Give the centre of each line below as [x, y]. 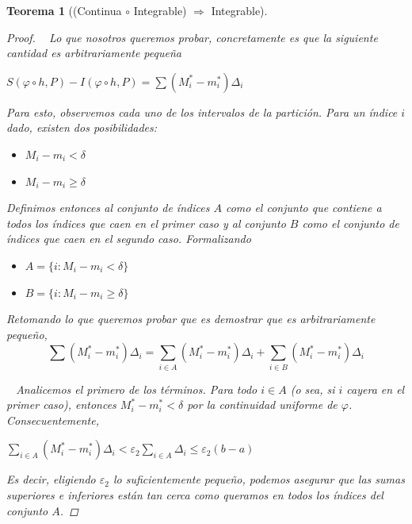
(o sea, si [313, 389]
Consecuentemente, [53, 420]
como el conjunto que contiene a [303, 208]
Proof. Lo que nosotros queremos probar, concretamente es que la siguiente [192, 37]
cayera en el [376, 389]
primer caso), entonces [61, 405]
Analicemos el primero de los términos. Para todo [137, 389]
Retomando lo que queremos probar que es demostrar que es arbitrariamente [191, 319]
